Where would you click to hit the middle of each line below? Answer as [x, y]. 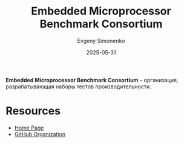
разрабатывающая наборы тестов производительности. [79, 87]
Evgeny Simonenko [101, 41]
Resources [33, 111]
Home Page [29, 128]
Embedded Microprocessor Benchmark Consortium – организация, [92, 80]
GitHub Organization [40, 134]
